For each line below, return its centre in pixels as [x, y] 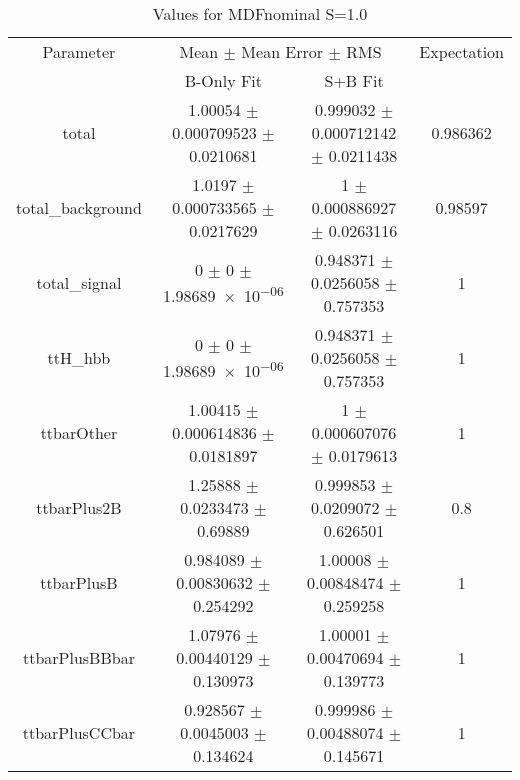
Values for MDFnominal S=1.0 [260, 13]
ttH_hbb [79, 357]
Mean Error [282, 51]
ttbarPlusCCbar [79, 732]
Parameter [79, 51]
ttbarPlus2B [79, 507]
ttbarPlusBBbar [78, 657]
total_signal [79, 282]
